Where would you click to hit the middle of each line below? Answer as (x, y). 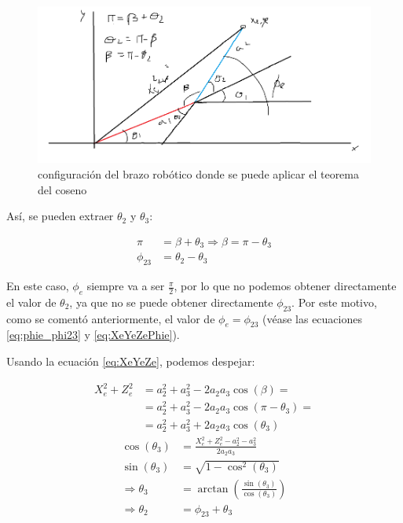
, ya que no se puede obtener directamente (171, 302)
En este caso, (38, 286)
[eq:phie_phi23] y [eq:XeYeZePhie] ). (93, 335)
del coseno (62, 189)
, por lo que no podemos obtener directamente (285, 286)
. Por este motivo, (334, 302)
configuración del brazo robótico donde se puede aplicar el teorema (198, 173)
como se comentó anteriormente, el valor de (111, 318)
